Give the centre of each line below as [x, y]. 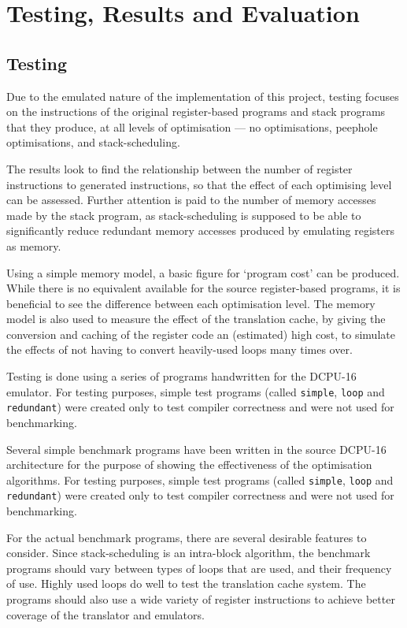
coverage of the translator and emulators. [105, 614]
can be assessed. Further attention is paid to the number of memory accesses [191, 200]
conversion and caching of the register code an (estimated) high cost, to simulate [201, 334]
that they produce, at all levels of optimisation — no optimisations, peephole [192, 126]
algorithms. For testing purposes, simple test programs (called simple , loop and [200, 479]
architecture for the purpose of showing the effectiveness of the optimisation [189, 464]
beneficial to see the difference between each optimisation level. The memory [191, 303]
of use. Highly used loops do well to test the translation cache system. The [186, 583]
